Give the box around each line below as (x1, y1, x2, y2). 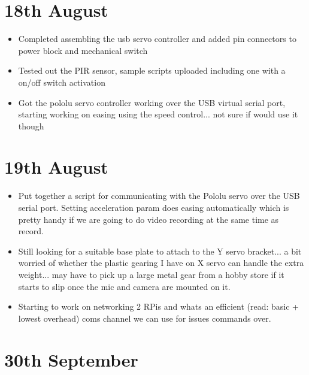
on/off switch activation (18, 75, 105, 88)
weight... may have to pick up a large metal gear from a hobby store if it (18, 268, 284, 280)
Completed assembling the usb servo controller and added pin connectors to (18, 32, 296, 45)
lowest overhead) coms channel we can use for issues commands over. (18, 312, 271, 324)
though (18, 119, 44, 132)
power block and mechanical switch (18, 44, 148, 56)
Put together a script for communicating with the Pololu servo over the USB (18, 189, 300, 202)
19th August (4, 155, 108, 179)
